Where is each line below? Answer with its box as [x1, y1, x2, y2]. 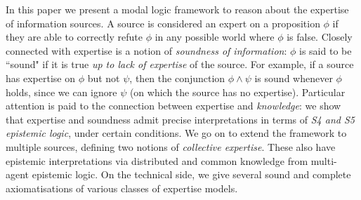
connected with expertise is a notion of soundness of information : [6, 43, 287, 58]
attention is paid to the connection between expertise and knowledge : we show [6, 98, 341, 113]
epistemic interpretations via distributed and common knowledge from [6, 153, 308, 168]
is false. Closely [287, 29, 353, 44]
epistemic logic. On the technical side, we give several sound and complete [32, 167, 351, 182]
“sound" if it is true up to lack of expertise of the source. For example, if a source [6, 57, 354, 72]
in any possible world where [155, 29, 275, 44]
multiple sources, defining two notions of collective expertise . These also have [6, 139, 336, 154]
